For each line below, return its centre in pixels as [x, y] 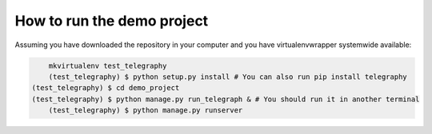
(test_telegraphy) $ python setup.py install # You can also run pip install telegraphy [228, 77]
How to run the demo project [112, 21]
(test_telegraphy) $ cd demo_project [106, 88]
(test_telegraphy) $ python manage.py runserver [146, 110]
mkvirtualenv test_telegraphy [108, 65]
